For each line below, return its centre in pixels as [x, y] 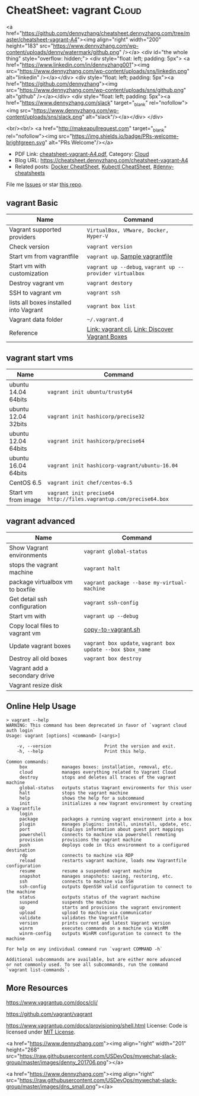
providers [23, 237]
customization [29, 274]
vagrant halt [102, 568]
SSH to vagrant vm [35, 293]
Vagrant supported [35, 230]
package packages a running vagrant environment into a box [106, 819]
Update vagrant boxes [40, 646]
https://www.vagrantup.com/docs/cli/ [52, 1002]
